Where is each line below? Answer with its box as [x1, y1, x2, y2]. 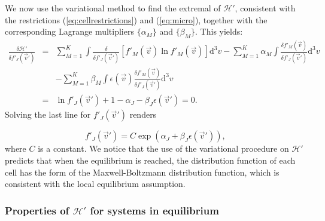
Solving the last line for [5, 108, 91, 121]
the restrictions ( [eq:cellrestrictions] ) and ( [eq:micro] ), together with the [5, 13, 268, 26]
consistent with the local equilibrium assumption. [5, 177, 186, 190]
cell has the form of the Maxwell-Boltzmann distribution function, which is [5, 165, 280, 178]
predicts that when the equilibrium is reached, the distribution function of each [5, 154, 296, 166]
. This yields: [195, 25, 243, 38]
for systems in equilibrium [90, 202, 219, 217]
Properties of [5, 202, 69, 217]
